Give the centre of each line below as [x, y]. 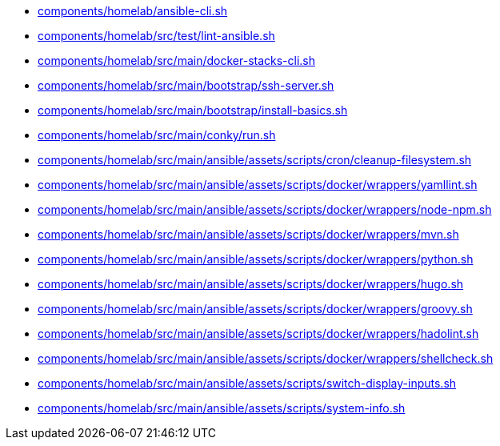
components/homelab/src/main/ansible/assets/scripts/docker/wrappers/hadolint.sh [258, 333]
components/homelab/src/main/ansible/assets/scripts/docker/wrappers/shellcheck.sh [266, 358]
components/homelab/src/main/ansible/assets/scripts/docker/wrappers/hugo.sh [251, 284]
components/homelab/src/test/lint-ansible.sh [156, 36]
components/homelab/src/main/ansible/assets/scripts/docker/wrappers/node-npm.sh [265, 209]
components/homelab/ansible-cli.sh [133, 11]
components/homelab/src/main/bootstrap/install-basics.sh [193, 110]
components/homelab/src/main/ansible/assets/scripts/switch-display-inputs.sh [247, 383]
